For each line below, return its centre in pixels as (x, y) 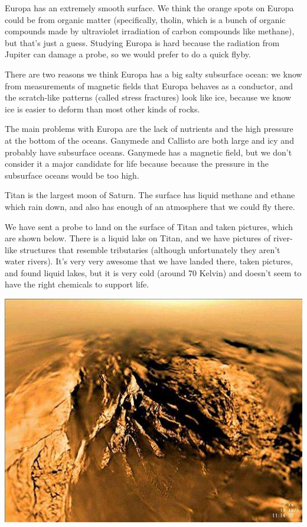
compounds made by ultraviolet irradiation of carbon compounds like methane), (150, 31)
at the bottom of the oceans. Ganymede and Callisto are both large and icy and (149, 140)
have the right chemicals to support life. (77, 284)
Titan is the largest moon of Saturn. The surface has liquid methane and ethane (150, 195)
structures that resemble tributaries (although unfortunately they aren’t (150, 249)
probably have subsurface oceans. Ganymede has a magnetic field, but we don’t (148, 152)
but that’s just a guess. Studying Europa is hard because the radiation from (142, 42)
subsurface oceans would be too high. (72, 175)
